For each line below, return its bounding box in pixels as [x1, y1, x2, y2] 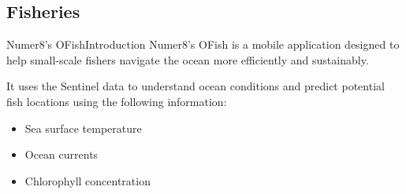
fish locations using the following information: [6, 93, 227, 109]
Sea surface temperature [24, 119, 142, 136]
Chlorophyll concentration [24, 172, 151, 189]
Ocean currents [24, 146, 99, 163]
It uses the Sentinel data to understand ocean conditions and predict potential [6, 78, 385, 94]
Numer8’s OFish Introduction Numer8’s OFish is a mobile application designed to [6, 36, 400, 53]
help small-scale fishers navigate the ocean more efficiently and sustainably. [6, 51, 369, 68]
